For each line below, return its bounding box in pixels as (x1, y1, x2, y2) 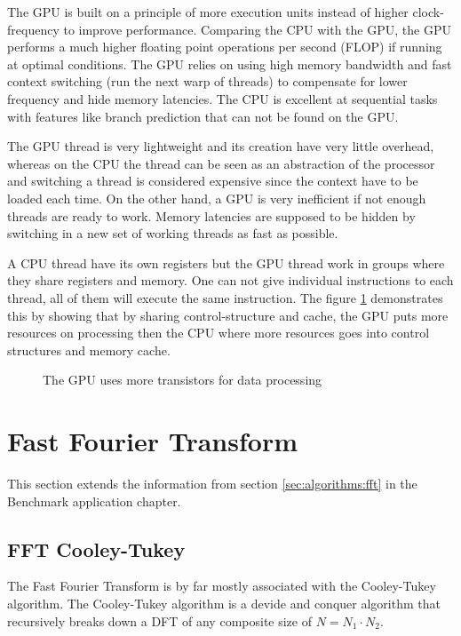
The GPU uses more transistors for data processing (43, 370, 322, 389)
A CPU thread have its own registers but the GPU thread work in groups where (7, 253, 445, 272)
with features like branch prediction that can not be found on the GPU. (7, 107, 399, 125)
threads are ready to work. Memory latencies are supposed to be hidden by (7, 206, 416, 225)
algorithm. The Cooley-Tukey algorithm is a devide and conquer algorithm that (7, 593, 441, 612)
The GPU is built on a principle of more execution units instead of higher (7, 3, 409, 20)
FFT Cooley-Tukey (7, 535, 186, 562)
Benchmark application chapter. (7, 491, 181, 510)
